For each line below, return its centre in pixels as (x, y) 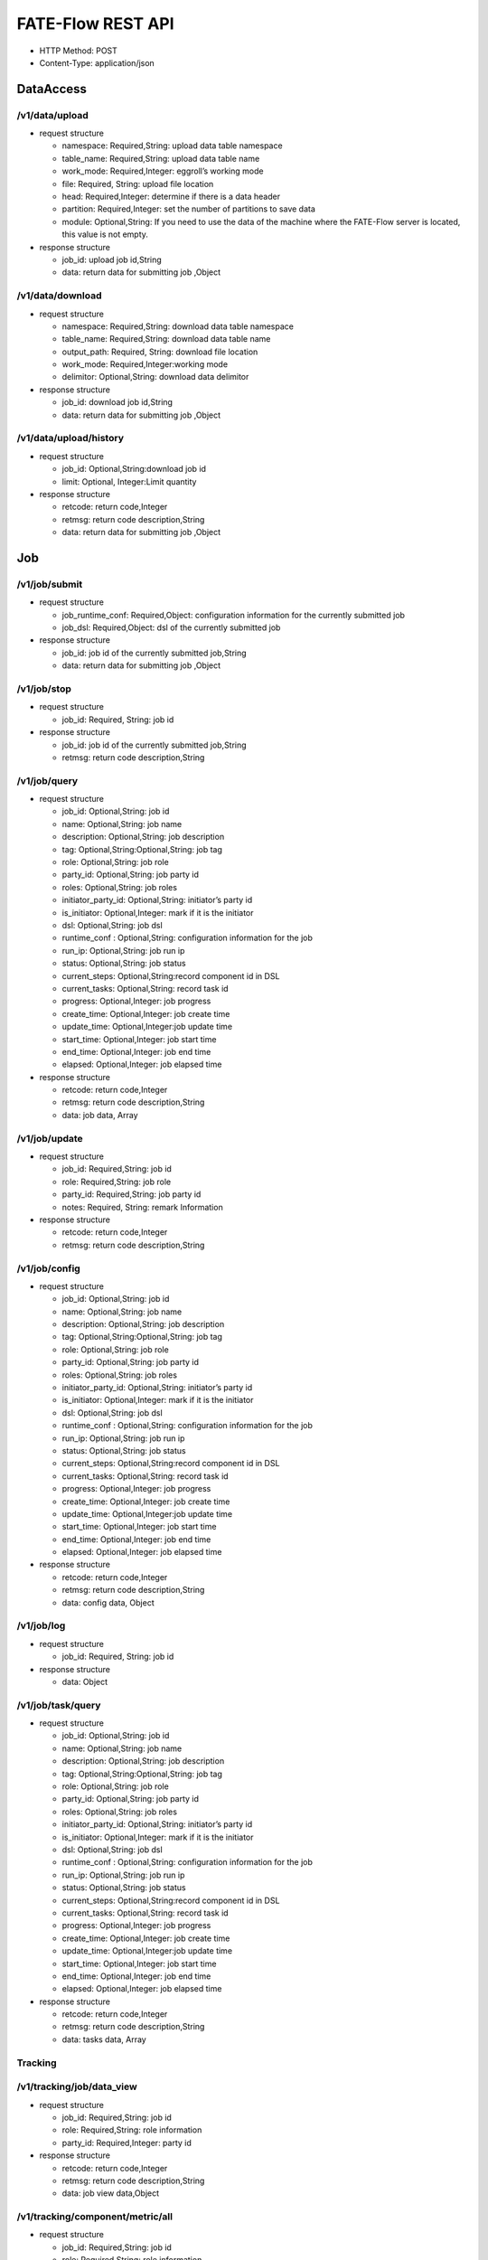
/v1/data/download (59, 296)
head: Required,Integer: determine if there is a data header (171, 197)
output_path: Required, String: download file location (160, 352)
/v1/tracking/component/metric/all (95, 2217)
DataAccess (52, 89)
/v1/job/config (48, 1268)
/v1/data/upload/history (70, 438)
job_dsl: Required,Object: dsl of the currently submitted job (171, 627)
